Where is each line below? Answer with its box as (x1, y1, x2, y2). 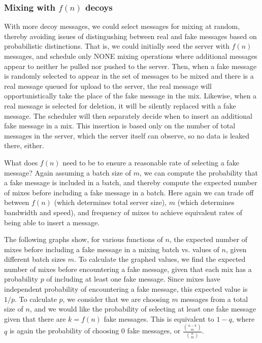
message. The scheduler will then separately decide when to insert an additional (4, 110, 252, 121)
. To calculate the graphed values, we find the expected (74, 254, 246, 264)
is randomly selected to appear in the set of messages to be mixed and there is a (4, 71, 254, 81)
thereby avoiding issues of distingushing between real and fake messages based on (4, 30, 257, 41)
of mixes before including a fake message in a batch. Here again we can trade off (4, 187, 254, 197)
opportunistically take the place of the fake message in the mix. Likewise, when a (4, 90, 257, 101)
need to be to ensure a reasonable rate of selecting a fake (62, 157, 239, 167)
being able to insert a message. (4, 217, 100, 227)
